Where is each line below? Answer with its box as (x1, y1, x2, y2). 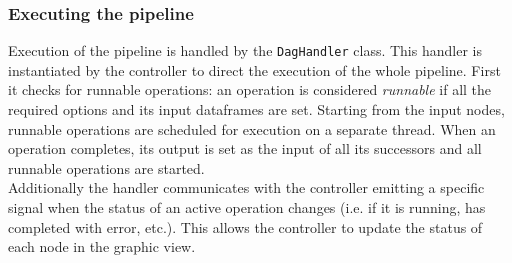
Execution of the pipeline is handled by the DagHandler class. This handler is (8, 40, 482, 61)
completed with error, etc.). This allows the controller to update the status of (8, 216, 483, 237)
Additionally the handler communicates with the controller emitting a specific (8, 177, 485, 198)
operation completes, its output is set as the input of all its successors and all (8, 138, 482, 159)
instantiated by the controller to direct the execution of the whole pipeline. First (8, 59, 501, 80)
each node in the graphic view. (8, 236, 196, 257)
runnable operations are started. (8, 157, 205, 178)
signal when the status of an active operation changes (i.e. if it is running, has (8, 197, 486, 218)
